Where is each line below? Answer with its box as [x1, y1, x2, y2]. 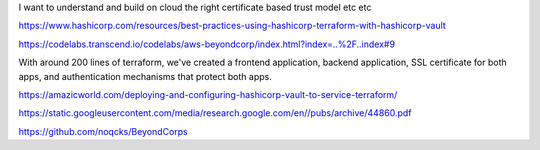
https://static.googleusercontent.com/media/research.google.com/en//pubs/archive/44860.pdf [18, 107, 412, 119]
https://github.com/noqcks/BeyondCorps [18, 125, 189, 137]
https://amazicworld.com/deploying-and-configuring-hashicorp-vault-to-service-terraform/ [18, 88, 398, 100]
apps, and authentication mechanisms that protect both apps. [18, 70, 272, 82]
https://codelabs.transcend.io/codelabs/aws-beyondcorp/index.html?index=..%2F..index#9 [18, 38, 395, 50]
